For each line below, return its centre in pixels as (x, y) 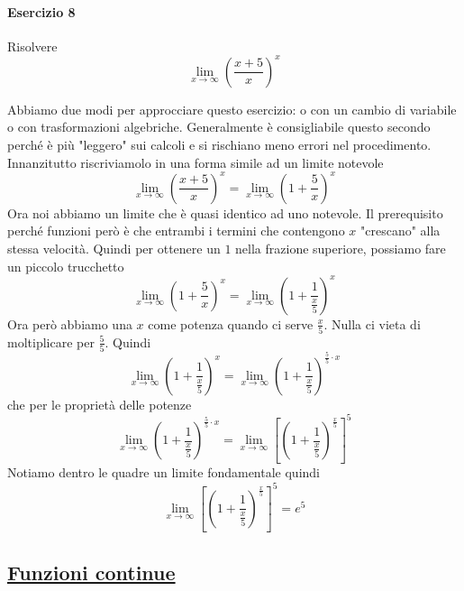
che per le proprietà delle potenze (100, 404)
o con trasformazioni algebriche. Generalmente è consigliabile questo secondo (219, 127)
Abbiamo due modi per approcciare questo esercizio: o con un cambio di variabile (232, 109)
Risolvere (32, 46)
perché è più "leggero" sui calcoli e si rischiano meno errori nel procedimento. (219, 145)
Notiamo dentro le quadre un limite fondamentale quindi (164, 472)
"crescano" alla (400, 231)
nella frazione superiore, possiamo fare (341, 248)
